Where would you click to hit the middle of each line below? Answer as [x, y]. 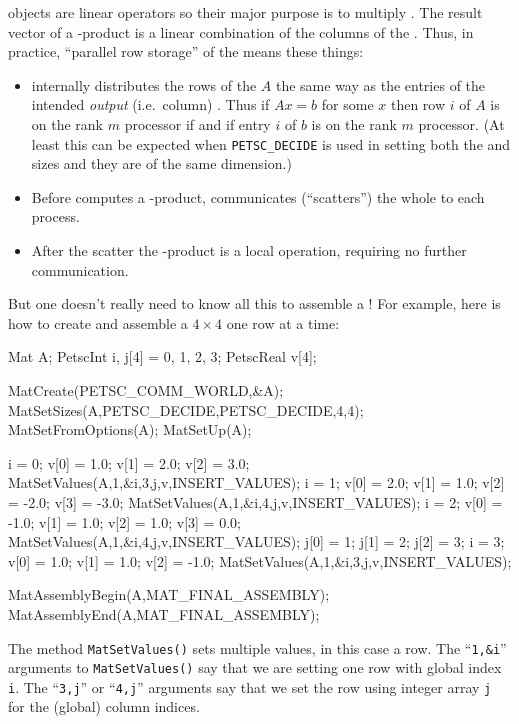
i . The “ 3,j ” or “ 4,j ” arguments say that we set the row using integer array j [250, 686]
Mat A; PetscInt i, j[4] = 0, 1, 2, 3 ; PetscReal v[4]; [162, 356]
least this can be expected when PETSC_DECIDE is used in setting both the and [271, 143]
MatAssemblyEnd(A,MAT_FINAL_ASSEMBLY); [164, 613]
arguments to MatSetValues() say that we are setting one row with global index [255, 667]
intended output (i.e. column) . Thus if [150, 104]
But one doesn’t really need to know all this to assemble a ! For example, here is [254, 303]
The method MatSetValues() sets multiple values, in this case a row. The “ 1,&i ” [257, 647]
